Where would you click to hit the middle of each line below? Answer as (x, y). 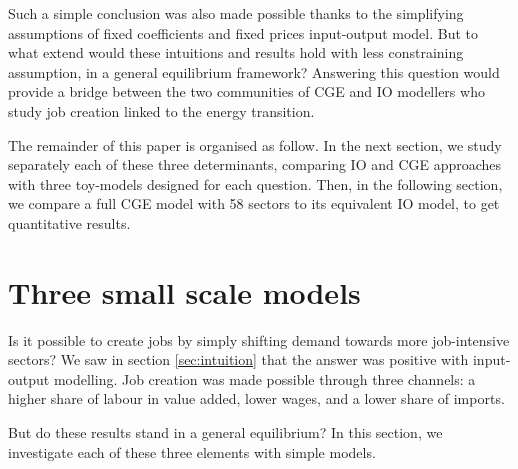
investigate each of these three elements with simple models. (192, 451)
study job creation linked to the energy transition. (161, 110)
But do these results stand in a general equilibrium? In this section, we (225, 432)
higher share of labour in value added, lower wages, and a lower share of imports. (256, 398)
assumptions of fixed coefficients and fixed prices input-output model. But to (243, 32)
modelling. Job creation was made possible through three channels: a (264, 378)
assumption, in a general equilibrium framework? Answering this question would (254, 71)
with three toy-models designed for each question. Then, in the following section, (255, 183)
